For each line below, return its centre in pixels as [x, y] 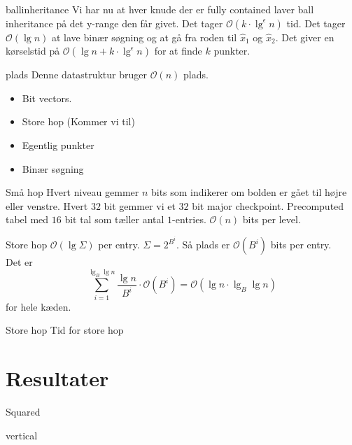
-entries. [189, 219]
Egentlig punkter [58, 144]
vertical [22, 435]
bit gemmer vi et [140, 205]
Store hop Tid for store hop [65, 330]
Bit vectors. [47, 98]
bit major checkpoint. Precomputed [268, 205]
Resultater [57, 378]
